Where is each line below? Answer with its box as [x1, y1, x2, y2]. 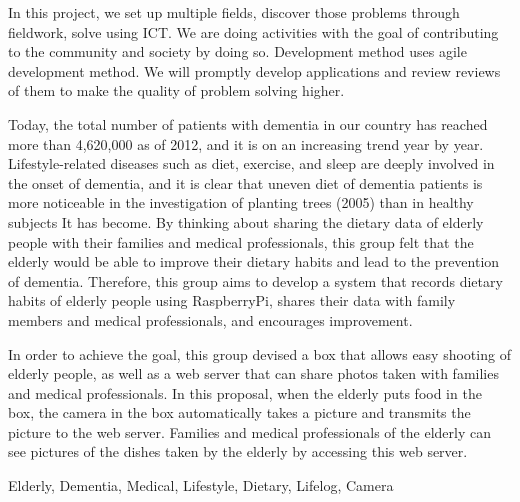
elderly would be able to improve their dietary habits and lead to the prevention [8, 251, 500, 272]
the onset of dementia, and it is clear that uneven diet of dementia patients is [8, 172, 483, 193]
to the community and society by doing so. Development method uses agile [8, 41, 467, 62]
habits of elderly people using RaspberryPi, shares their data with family [8, 290, 456, 311]
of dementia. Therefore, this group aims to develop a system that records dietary [8, 270, 503, 291]
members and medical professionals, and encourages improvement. [8, 309, 413, 330]
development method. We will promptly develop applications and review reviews [8, 60, 501, 81]
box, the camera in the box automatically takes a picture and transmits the [8, 402, 471, 423]
